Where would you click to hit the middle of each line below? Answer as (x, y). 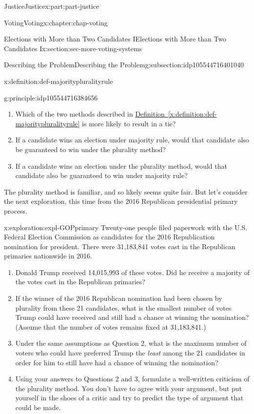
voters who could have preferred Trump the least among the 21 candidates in (130, 353)
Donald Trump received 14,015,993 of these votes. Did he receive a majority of (132, 272)
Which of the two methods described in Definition (90, 114)
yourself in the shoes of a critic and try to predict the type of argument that (129, 398)
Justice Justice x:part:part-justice (52, 6)
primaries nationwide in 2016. (48, 256)
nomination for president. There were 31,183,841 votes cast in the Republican (120, 246)
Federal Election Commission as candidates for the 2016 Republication (109, 237)
